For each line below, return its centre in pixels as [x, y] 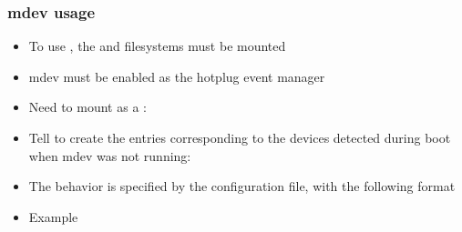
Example [53, 216]
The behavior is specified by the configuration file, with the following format [242, 186]
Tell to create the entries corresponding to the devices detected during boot [240, 137]
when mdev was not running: [110, 155]
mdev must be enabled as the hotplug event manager [177, 76]
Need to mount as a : [87, 107]
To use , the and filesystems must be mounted [157, 46]
